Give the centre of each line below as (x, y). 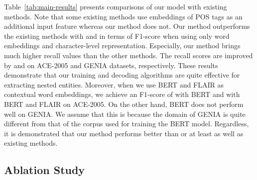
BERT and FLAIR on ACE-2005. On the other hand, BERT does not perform (124, 104)
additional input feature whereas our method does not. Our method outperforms (127, 26)
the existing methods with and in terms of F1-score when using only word (117, 36)
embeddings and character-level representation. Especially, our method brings (122, 45)
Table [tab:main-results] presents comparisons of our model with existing (116, 6)
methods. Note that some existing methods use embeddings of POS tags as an (123, 16)
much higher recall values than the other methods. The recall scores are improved (128, 55)
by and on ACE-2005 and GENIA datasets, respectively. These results (111, 65)
